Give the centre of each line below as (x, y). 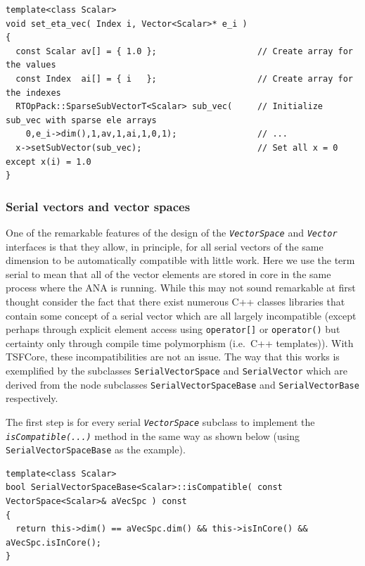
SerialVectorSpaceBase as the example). (96, 449)
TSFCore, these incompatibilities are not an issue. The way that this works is (173, 357)
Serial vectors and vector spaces (98, 206)
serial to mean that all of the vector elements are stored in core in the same (168, 273)
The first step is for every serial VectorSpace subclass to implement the (160, 421)
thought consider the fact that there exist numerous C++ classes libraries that (175, 301)
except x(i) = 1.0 (49, 162)
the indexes (33, 93)
